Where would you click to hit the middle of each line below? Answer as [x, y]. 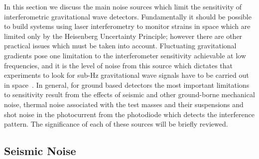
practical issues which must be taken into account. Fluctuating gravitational [120, 46]
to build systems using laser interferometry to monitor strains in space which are [127, 26]
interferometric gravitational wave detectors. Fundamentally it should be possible [128, 16]
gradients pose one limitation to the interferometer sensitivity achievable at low [125, 55]
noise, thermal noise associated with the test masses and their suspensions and [124, 104]
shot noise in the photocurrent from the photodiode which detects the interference [129, 114]
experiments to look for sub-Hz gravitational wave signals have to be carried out [127, 75]
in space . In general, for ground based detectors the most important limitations [127, 84]
